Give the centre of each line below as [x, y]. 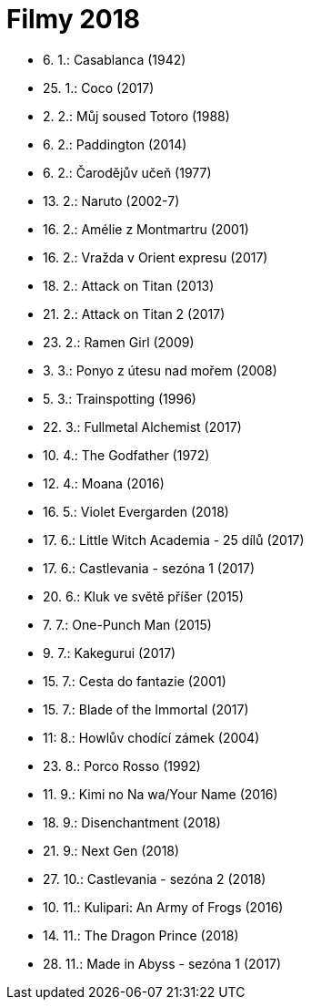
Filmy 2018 [73, 19]
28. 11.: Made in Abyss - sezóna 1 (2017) [162, 963]
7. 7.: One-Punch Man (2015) [127, 624]
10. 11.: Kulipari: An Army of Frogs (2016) [163, 907]
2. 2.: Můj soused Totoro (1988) [136, 116]
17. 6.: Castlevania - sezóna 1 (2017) [149, 568]
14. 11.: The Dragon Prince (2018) [141, 935]
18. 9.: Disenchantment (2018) [132, 822]
